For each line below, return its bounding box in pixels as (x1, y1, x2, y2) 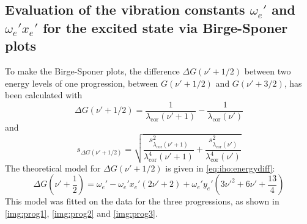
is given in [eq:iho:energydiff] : (165, 161, 275, 174)
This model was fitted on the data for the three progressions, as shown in (5, 195, 279, 208)
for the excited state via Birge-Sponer (43, 18, 288, 37)
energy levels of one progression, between (5, 76, 158, 89)
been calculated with (5, 89, 83, 101)
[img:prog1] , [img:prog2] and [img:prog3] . (5, 206, 158, 219)
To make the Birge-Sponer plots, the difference (5, 64, 180, 77)
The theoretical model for (5, 161, 101, 174)
